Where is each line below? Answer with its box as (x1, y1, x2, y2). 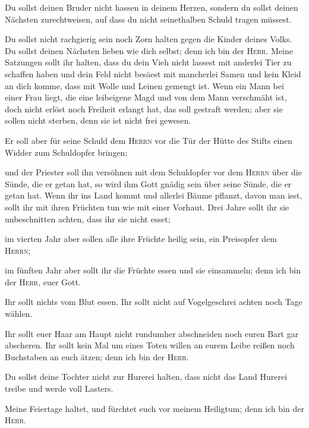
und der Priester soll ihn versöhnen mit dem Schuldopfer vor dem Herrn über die (5, 166, 302, 178)
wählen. (5, 307, 33, 320)
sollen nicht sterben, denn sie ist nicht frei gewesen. (5, 114, 191, 127)
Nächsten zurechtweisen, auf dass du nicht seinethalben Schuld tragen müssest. (5, 12, 292, 25)
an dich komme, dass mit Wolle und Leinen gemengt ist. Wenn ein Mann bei (5, 79, 284, 92)
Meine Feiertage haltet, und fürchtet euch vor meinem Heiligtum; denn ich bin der (5, 402, 304, 414)
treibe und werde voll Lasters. (5, 382, 113, 395)
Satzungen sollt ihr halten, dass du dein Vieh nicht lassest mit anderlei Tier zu (5, 56, 292, 68)
